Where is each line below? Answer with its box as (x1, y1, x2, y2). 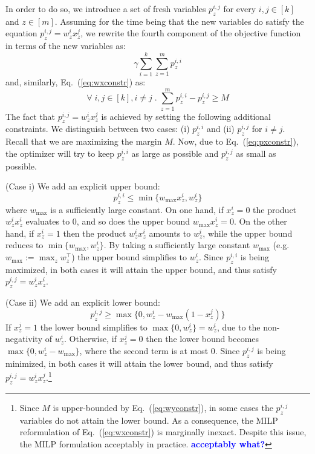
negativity (5, 332, 43, 345)
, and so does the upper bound (76, 215, 190, 228)
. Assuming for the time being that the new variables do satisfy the (54, 15, 304, 27)
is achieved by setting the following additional (101, 110, 271, 122)
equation (5, 27, 37, 39)
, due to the (216, 320, 261, 333)
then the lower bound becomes (146, 332, 259, 345)
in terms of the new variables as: (5, 39, 126, 52)
